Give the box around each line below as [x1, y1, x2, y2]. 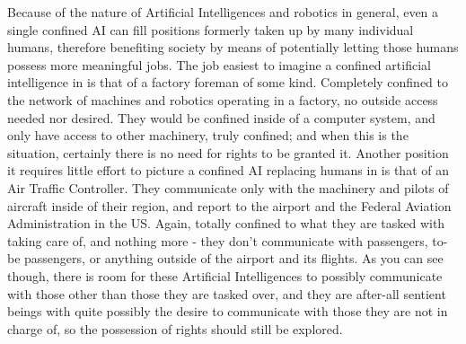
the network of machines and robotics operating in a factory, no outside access [7, 90, 438, 109]
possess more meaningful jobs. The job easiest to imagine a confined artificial [7, 55, 431, 74]
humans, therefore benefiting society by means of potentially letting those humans [7, 38, 459, 57]
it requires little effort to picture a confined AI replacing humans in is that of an [7, 161, 449, 180]
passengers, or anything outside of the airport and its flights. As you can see [24, 249, 444, 268]
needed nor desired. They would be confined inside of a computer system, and [7, 108, 435, 127]
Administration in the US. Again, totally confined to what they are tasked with [7, 214, 445, 233]
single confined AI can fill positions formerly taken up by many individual [7, 20, 414, 39]
